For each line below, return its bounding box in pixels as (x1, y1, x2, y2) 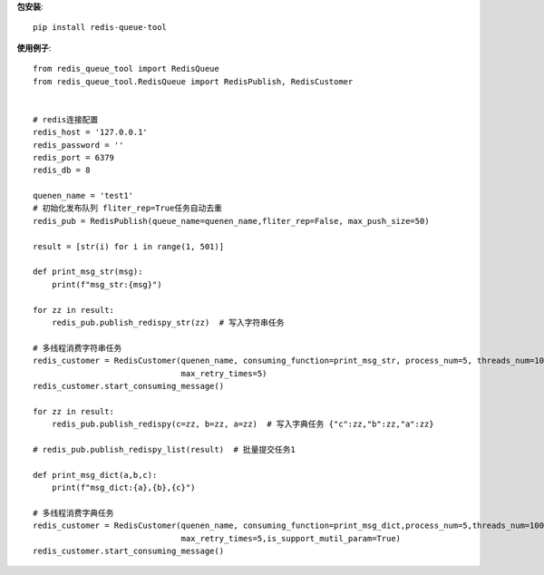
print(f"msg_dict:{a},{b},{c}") (51, 482, 196, 493)
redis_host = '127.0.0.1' (33, 127, 149, 138)
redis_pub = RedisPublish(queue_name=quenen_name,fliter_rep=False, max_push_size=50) (33, 216, 430, 226)
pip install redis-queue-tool (33, 23, 168, 33)
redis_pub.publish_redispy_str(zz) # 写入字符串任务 (51, 317, 285, 327)
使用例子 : (16, 42, 52, 54)
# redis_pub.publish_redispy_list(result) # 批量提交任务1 (33, 444, 296, 454)
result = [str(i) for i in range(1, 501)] (33, 241, 225, 251)
